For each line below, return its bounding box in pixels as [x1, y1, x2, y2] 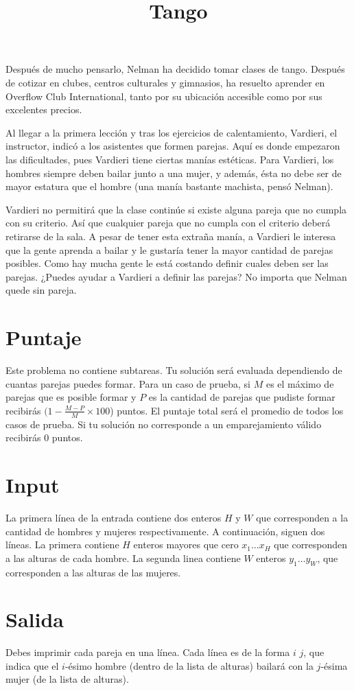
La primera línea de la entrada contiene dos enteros [5, 510, 222, 524]
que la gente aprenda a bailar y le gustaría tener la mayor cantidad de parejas [5, 242, 333, 257]
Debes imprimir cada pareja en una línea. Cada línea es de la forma [5, 645, 290, 659]
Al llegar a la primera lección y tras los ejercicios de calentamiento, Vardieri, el [5, 125, 338, 139]
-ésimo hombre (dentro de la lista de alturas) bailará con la [64, 658, 314, 672]
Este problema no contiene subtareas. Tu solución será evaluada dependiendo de [5, 363, 342, 377]
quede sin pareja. [5, 283, 77, 297]
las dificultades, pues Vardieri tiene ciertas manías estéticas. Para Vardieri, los [5, 152, 334, 166]
